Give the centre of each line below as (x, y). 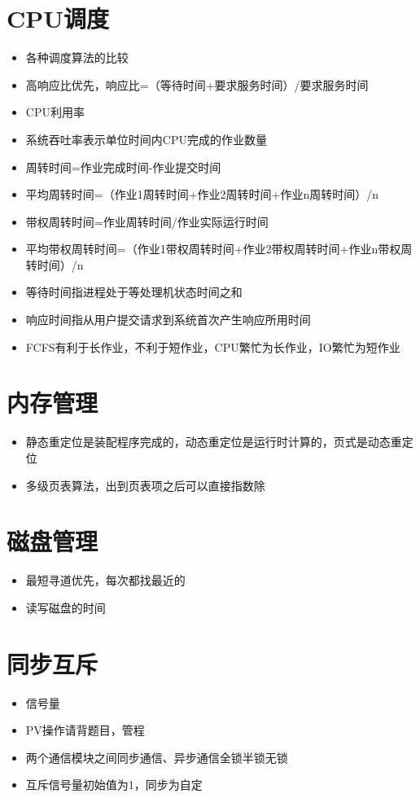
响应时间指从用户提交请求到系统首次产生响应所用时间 (168, 320)
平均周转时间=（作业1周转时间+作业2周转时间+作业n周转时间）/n (202, 194)
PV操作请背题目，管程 (85, 730)
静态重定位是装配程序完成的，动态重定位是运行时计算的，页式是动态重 (214, 442)
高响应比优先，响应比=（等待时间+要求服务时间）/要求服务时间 (197, 84)
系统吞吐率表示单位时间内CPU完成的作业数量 (146, 139)
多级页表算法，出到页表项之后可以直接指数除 (145, 485)
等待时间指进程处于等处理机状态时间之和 (134, 292)
